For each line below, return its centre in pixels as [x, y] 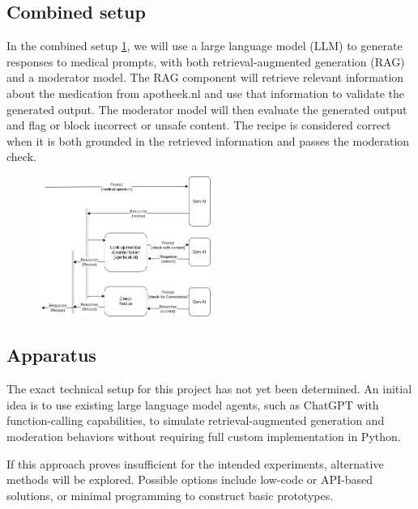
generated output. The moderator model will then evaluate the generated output [207, 109]
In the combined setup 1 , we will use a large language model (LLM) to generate [205, 46]
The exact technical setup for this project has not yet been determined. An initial [209, 389]
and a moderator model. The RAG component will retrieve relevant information [205, 77]
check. [21, 157]
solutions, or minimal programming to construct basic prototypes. [170, 495]
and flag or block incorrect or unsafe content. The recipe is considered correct [199, 125]
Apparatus [51, 355]
